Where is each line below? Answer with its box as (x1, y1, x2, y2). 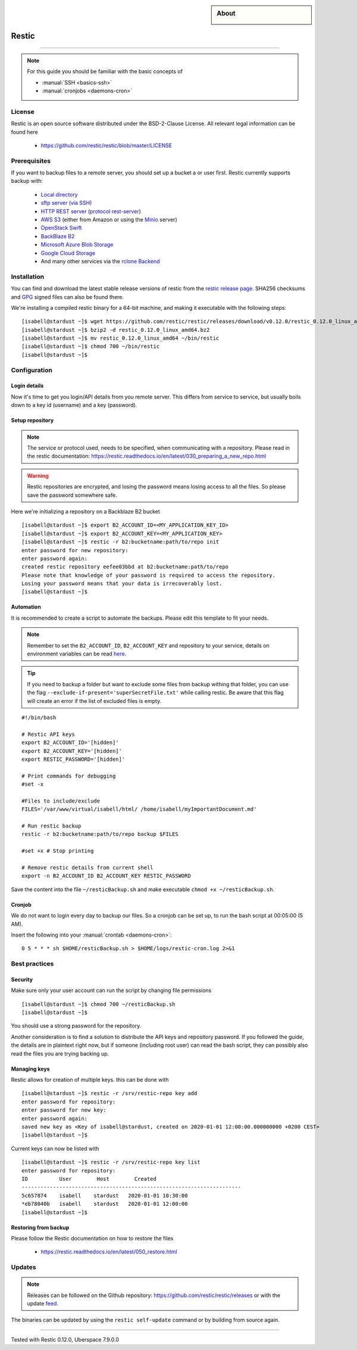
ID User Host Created (21, 1175, 157, 1182)
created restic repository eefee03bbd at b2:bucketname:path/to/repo (21, 564, 229, 570)
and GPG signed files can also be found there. (11, 293, 124, 300)
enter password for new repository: (21, 547, 129, 553)
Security (11, 976, 33, 983)
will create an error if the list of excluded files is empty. (27, 697, 162, 704)
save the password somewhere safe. (27, 492, 117, 499)
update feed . (27, 1300, 59, 1307)
